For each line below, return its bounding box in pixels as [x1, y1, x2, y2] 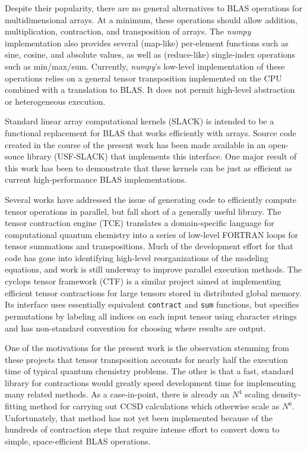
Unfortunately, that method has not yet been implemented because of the [5, 411, 273, 424]
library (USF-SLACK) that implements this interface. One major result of [27, 150, 297, 162]
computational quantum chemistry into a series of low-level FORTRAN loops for [5, 228, 299, 240]
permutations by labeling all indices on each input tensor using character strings [5, 309, 297, 322]
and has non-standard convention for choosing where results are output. [5, 321, 266, 334]
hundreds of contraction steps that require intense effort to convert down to [5, 423, 280, 436]
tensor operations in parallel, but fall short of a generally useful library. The [5, 205, 281, 217]
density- [272, 388, 301, 400]
